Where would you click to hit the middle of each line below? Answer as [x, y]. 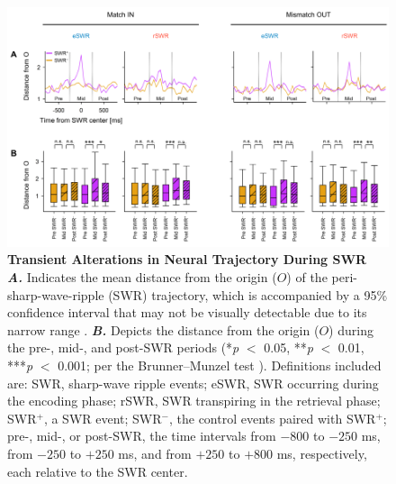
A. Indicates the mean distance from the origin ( [142, 277]
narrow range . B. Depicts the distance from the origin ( [163, 329]
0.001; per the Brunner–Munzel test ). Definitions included [220, 365]
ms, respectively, [322, 454]
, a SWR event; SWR [103, 418]
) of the [307, 277]
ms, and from [155, 454]
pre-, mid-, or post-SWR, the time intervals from [142, 436]
